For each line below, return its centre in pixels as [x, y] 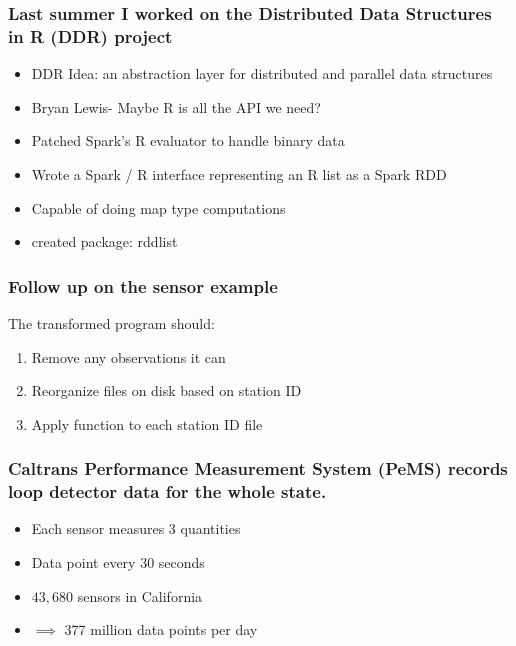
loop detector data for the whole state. [167, 491]
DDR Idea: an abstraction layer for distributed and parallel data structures [262, 73]
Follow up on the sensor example [143, 285]
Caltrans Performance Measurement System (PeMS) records [258, 468]
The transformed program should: [111, 322]
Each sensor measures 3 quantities [136, 528]
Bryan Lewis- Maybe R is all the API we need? [176, 106]
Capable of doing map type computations [158, 207]
